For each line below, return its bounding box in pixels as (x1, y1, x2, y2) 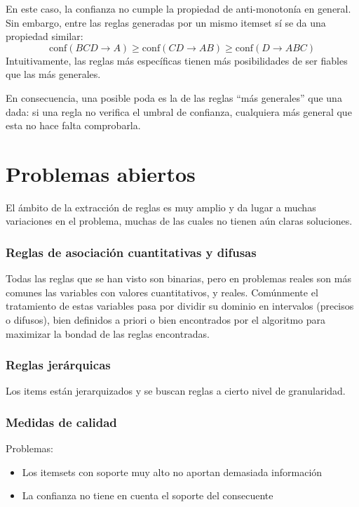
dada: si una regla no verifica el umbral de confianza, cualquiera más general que (6, 104, 352, 119)
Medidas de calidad (6, 413, 117, 430)
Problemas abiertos (6, 159, 196, 187)
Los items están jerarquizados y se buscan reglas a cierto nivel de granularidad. (6, 383, 346, 398)
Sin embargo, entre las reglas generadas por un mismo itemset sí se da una (6, 15, 326, 29)
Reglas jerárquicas (6, 356, 111, 374)
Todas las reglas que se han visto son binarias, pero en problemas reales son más (6, 271, 351, 286)
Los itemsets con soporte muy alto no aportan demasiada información (22, 464, 323, 479)
